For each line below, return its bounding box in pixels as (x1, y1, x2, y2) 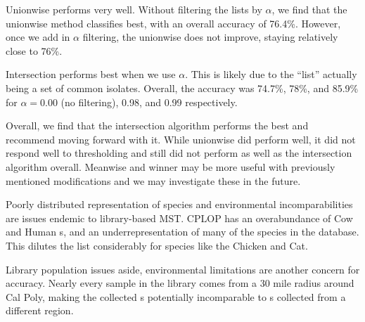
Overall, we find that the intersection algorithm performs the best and (6, 118, 309, 133)
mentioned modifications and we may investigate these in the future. (6, 173, 301, 188)
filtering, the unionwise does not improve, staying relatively (82, 30, 338, 44)
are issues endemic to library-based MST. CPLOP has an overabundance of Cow (6, 210, 353, 225)
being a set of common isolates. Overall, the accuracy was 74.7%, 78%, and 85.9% (6, 80, 359, 95)
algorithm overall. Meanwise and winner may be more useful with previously (6, 159, 335, 174)
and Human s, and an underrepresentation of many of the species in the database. (6, 224, 359, 239)
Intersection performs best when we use (6, 67, 176, 82)
